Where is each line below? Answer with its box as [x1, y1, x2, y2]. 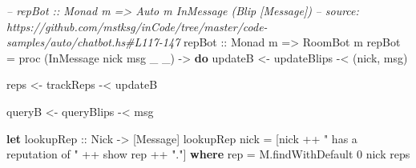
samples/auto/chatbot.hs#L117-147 [6, 34, 180, 50]
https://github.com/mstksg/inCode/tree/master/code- [6, 18, 268, 34]
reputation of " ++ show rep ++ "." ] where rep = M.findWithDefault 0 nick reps [6, 146, 410, 162]
